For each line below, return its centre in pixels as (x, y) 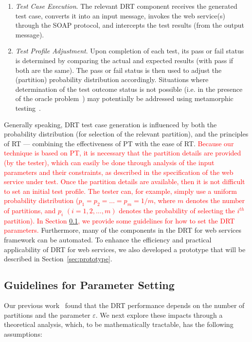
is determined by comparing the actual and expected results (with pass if (124, 60)
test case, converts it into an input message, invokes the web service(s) (120, 15)
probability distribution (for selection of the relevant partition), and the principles (126, 134)
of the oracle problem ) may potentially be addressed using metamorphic (124, 98)
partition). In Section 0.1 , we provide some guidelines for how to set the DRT (119, 220)
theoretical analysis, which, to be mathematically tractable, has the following (119, 324)
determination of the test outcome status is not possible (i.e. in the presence (129, 89)
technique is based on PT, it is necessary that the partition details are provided (123, 153)
